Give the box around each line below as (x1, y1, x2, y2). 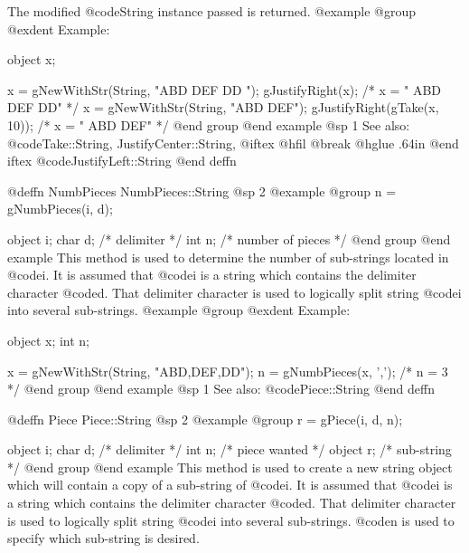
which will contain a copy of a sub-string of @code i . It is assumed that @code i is (7, 475, 453, 494)
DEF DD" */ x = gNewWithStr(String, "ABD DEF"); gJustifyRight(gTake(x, (7, 98, 439, 117)
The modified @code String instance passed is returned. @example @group (7, 2, 417, 20)
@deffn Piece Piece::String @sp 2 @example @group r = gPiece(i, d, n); (7, 409, 403, 428)
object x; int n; (7, 330, 90, 349)
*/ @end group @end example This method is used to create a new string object (7, 457, 453, 476)
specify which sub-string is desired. (7, 529, 200, 548)
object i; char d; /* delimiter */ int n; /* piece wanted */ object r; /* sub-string (7, 440, 452, 459)
